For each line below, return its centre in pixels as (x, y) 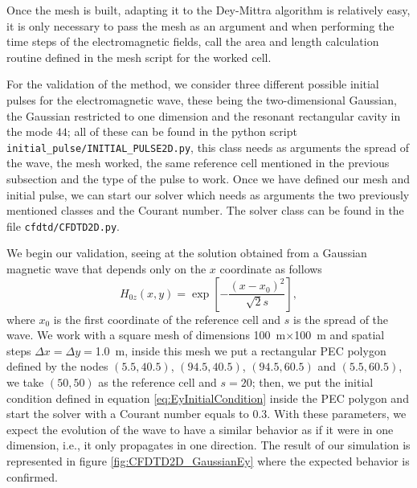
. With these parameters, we (337, 414)
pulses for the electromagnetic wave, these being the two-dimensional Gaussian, (202, 99)
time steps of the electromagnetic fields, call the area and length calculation (193, 41)
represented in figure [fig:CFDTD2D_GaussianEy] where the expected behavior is (208, 460)
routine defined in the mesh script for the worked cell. (139, 57)
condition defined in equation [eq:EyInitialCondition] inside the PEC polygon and (208, 398)
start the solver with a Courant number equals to (128, 414)
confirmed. (32, 476)
